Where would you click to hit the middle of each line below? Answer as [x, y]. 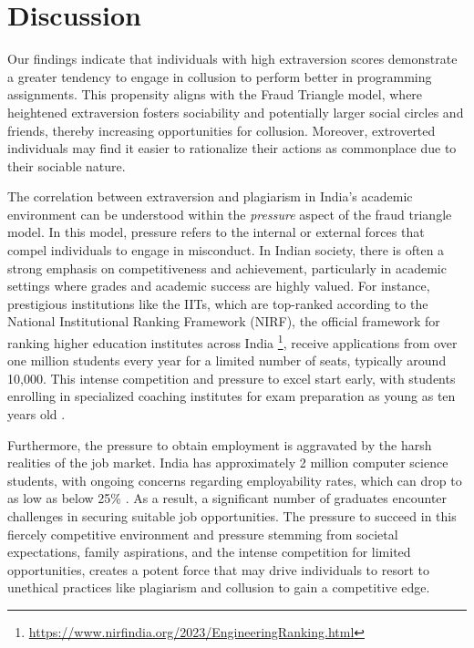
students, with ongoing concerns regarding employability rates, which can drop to [235, 480]
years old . [36, 414]
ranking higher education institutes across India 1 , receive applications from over [232, 341]
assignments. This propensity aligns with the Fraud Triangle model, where [215, 94]
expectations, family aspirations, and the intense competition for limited [209, 552]
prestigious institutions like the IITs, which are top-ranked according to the [218, 303]
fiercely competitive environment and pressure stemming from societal [203, 534]
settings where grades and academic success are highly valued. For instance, [219, 286]
